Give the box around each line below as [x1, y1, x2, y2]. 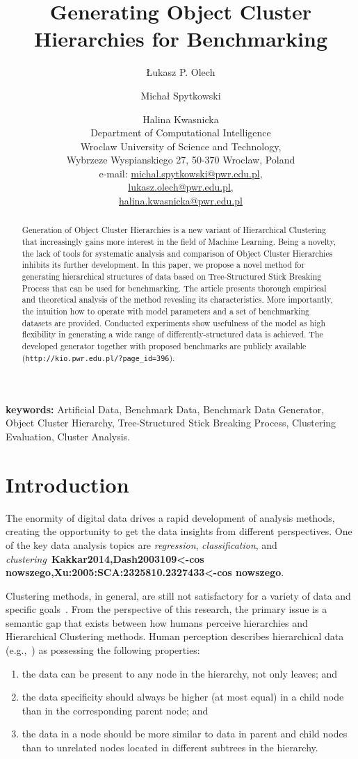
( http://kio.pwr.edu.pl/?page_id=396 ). [22, 351, 175, 363]
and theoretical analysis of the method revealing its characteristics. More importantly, [22, 294, 333, 305]
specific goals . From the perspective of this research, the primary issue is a [6, 602, 327, 616]
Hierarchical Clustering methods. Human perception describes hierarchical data [6, 629, 344, 644]
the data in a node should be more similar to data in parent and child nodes [22, 726, 348, 741]
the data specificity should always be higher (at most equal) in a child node [22, 689, 344, 704]
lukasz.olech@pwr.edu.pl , [128, 179, 234, 194]
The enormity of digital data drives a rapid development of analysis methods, [6, 510, 335, 525]
